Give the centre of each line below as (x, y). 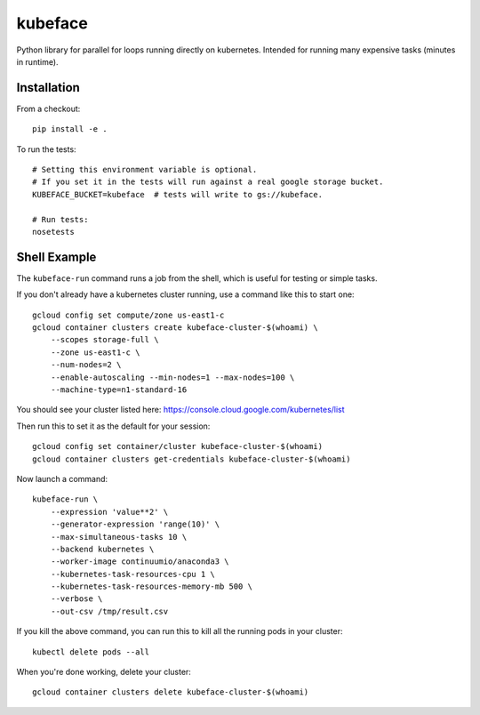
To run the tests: (46, 149)
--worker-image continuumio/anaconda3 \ (140, 562)
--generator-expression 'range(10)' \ (135, 524)
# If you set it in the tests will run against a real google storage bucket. (208, 182)
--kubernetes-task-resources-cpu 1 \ (132, 574)
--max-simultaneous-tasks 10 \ (119, 537)
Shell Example (56, 257)
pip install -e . (70, 129)
